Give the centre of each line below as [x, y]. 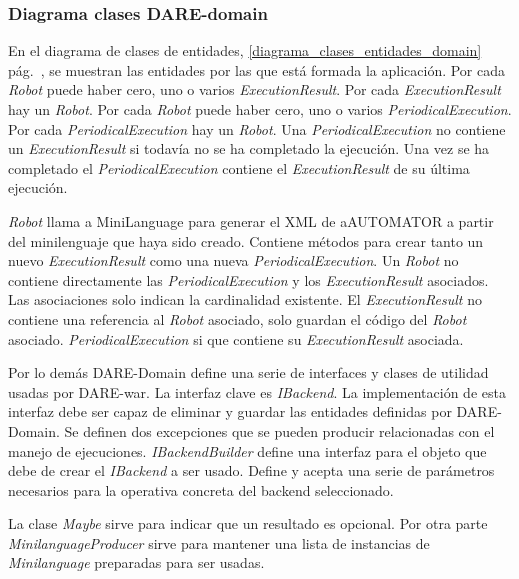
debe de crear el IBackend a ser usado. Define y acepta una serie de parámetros [251, 470]
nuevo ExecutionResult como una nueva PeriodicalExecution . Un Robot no [233, 260]
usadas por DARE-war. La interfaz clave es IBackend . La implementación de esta [257, 391]
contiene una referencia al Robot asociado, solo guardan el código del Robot [237, 318]
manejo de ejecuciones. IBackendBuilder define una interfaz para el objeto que [247, 450]
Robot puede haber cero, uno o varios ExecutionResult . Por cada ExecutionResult [254, 89]
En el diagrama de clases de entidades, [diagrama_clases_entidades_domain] [245, 50]
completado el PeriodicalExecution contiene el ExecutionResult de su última [239, 167]
